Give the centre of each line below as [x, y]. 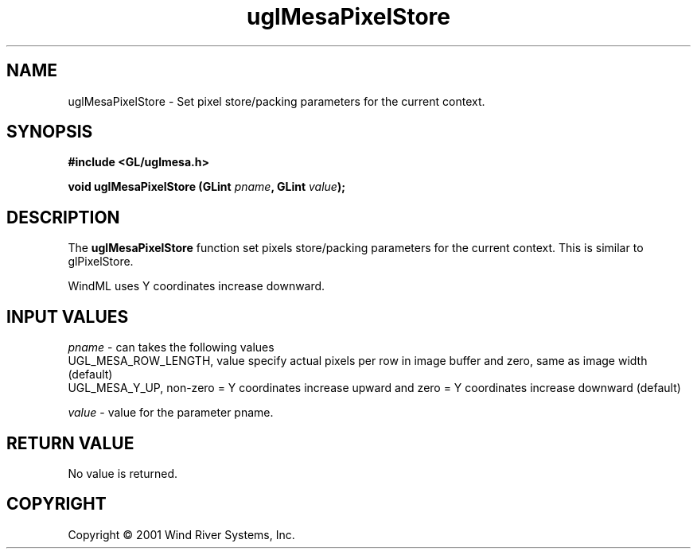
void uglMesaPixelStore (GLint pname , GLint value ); [206, 187]
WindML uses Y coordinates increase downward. [197, 286]
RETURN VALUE [70, 443]
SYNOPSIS [50, 132]
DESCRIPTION [63, 217]
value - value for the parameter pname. [171, 413]
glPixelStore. [101, 262]
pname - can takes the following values [171, 347]
